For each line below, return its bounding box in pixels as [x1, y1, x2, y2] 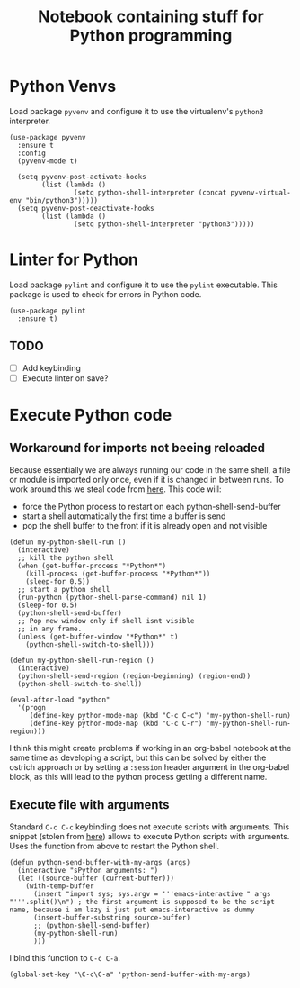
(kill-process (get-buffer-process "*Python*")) [25, 569, 211, 578]
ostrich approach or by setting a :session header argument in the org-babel [9, 761, 290, 772]
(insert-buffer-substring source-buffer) [32, 912, 191, 922]
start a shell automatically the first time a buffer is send [22, 511, 226, 521]
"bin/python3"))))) [25, 195, 99, 204]
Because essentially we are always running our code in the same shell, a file [9, 464, 291, 475]
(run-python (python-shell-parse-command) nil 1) [17, 593, 207, 602]
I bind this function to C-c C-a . [9, 952, 121, 963]
